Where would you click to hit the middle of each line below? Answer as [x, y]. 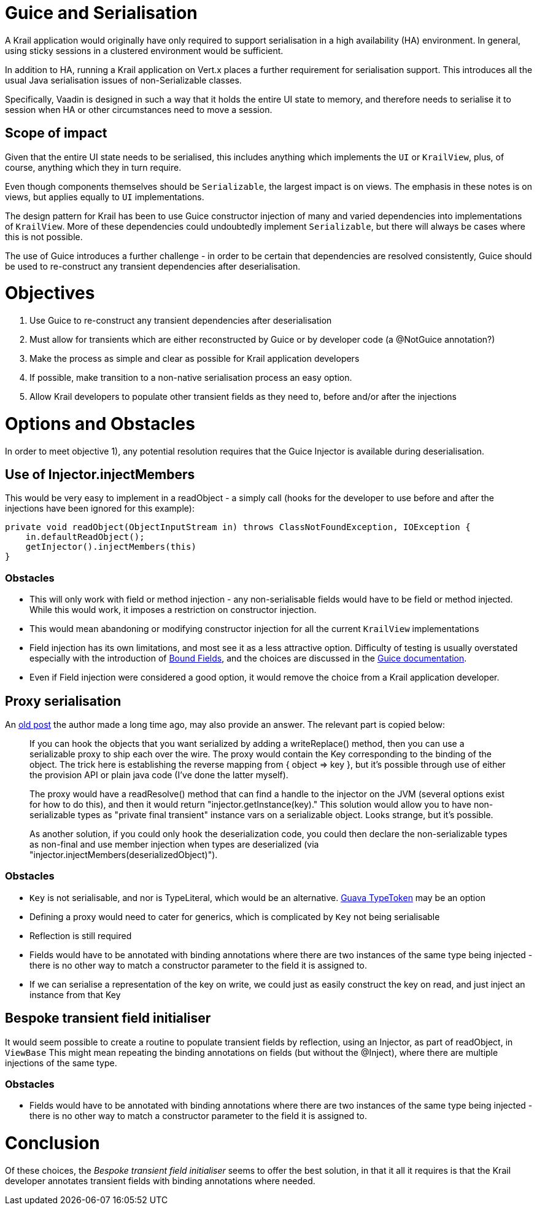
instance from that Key [75, 994]
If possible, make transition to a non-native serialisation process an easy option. [191, 378]
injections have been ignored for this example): [100, 509]
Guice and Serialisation [101, 13]
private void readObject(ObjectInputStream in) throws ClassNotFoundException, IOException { [238, 527]
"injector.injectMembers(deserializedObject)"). [124, 855]
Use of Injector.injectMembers [100, 475]
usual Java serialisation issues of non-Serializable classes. [123, 80]
